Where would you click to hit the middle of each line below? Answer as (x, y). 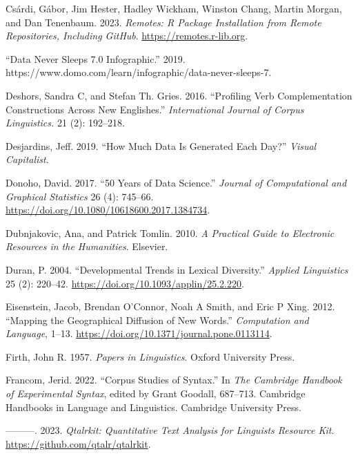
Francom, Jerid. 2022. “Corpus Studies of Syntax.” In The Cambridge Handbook (174, 380)
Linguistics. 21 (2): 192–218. (66, 123)
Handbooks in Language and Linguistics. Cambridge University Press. (153, 407)
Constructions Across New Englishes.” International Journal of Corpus (155, 109)
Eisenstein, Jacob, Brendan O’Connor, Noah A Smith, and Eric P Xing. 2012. (170, 306)
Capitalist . (27, 159)
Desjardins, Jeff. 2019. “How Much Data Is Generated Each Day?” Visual (161, 145)
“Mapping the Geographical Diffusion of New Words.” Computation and (157, 320)
